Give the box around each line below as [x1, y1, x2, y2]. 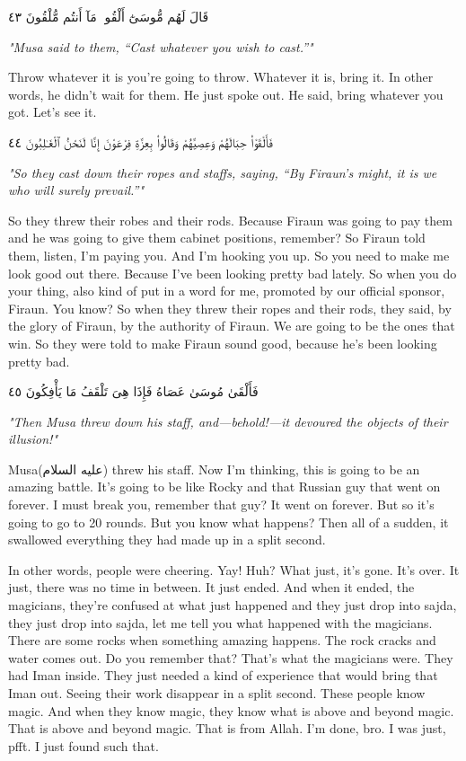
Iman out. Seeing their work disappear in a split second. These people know [8, 684, 426, 702]
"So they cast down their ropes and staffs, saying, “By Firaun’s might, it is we [8, 163, 437, 181]
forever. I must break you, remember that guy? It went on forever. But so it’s [8, 495, 435, 514]
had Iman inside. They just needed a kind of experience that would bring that [8, 666, 438, 685]
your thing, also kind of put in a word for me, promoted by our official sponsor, [8, 281, 445, 300]
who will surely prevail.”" [8, 181, 144, 199]
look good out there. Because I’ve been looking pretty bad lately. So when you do [8, 263, 457, 282]
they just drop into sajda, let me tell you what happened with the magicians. [8, 613, 433, 632]
